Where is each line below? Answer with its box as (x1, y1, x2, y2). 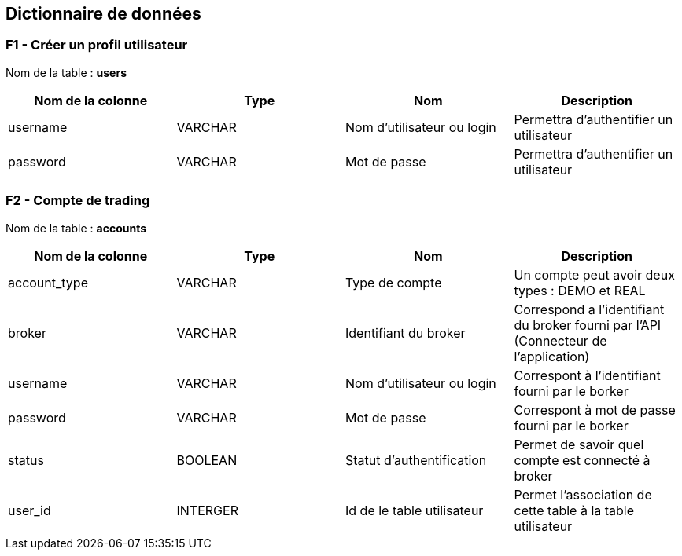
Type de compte (345, 274, 442, 291)
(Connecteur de (514, 332, 607, 349)
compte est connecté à (514, 452, 651, 468)
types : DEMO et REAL (514, 282, 646, 298)
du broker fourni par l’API (514, 316, 662, 333)
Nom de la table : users (6, 65, 127, 79)
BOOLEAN (176, 452, 238, 468)
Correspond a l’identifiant (514, 301, 665, 317)
